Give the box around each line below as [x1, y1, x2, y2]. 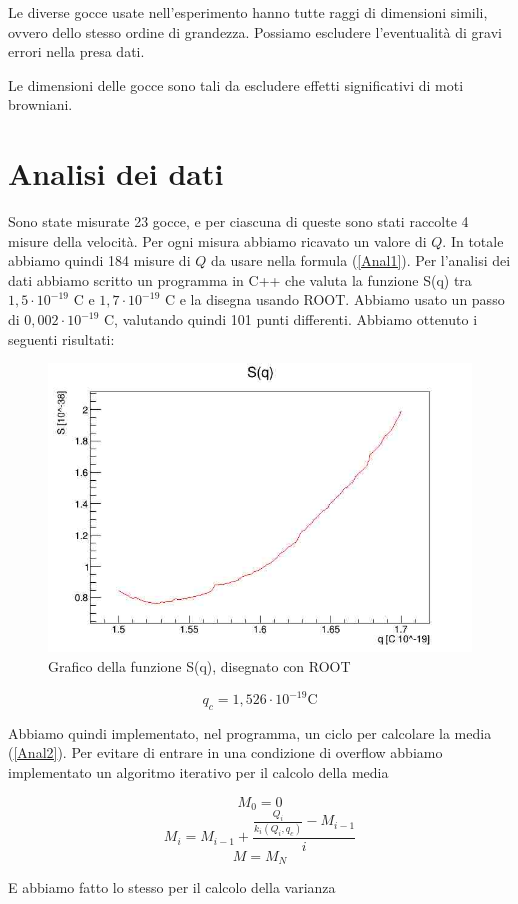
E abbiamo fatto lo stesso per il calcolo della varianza [8, 877, 336, 898]
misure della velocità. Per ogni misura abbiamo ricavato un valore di [8, 230, 427, 251]
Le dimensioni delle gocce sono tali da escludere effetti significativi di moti [8, 74, 464, 95]
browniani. [8, 94, 73, 115]
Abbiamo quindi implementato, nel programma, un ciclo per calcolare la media [8, 722, 492, 743]
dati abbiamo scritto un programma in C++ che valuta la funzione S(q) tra [8, 269, 472, 290]
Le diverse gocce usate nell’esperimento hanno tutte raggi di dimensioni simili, [8, 2, 488, 22]
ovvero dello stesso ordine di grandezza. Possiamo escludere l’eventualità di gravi [8, 21, 502, 42]
